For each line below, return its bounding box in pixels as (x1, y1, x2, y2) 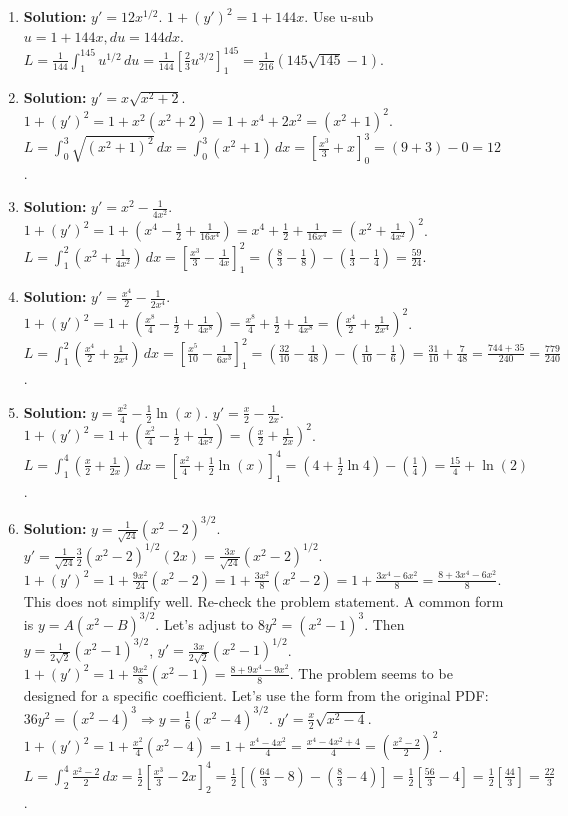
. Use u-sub (304, 6, 374, 26)
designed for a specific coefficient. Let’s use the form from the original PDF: (23, 684, 489, 705)
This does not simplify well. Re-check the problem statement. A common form (23, 590, 504, 611)
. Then (364, 613, 405, 634)
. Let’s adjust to (155, 613, 254, 634)
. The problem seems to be (289, 662, 453, 683)
